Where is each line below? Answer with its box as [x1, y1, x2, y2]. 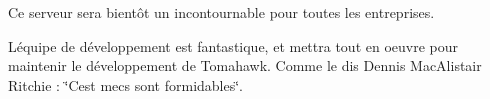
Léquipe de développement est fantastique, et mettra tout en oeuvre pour [8, 35, 459, 56]
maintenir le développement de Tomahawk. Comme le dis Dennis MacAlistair [8, 55, 482, 76]
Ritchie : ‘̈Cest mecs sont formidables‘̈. [8, 74, 244, 95]
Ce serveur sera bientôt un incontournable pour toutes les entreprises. [8, 2, 435, 22]
